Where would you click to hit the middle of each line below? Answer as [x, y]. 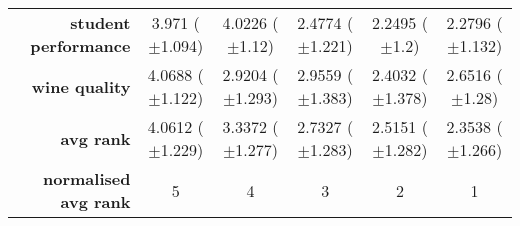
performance [80, 45]
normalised [87, 178]
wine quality [81, 86]
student [100, 22]
